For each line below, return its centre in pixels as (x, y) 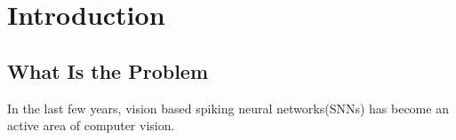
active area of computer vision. (91, 125)
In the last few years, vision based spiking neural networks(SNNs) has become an (228, 108)
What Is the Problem (108, 70)
